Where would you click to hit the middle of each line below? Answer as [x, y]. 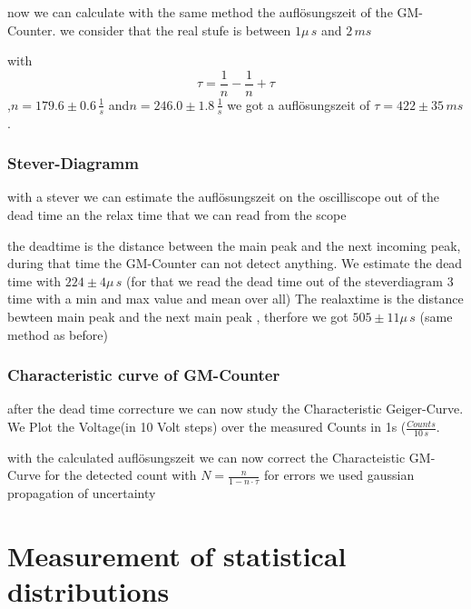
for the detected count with [121, 475]
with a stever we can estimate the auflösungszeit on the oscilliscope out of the [224, 197]
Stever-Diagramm [73, 163]
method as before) [58, 334]
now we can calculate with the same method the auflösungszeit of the [200, 12]
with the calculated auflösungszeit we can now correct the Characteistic [206, 457]
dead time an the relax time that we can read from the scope [177, 215]
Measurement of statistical [177, 556]
